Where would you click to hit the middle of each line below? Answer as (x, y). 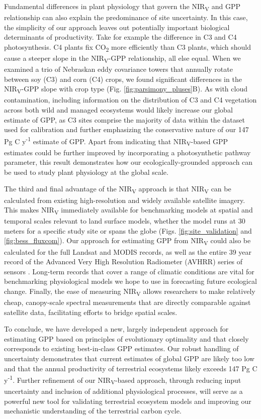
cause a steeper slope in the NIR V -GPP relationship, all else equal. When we (122, 59)
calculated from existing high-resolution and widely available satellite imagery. (125, 200)
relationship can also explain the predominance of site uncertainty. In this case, (126, 17)
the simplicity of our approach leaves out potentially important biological (117, 27)
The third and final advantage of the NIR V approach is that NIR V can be (118, 189)
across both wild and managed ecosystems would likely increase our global (118, 110)
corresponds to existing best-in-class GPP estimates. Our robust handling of (121, 348)
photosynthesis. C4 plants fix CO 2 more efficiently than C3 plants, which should (127, 47)
